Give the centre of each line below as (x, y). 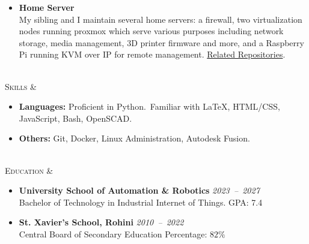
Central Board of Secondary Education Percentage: (113, 234)
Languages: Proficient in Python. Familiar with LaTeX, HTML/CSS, (149, 106)
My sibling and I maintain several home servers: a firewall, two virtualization (161, 19)
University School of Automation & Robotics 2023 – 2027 (139, 190)
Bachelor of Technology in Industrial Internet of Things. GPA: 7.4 (141, 202)
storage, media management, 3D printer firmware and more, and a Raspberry (161, 42)
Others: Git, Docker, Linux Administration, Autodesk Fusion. (134, 138)
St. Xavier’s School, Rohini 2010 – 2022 (101, 222)
